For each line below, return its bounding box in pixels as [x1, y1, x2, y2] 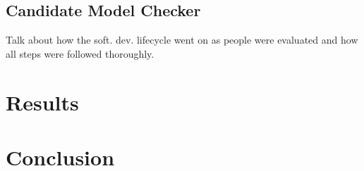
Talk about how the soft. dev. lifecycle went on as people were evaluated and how [6, 32, 358, 47]
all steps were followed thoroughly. [6, 46, 154, 61]
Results [6, 87, 79, 116]
